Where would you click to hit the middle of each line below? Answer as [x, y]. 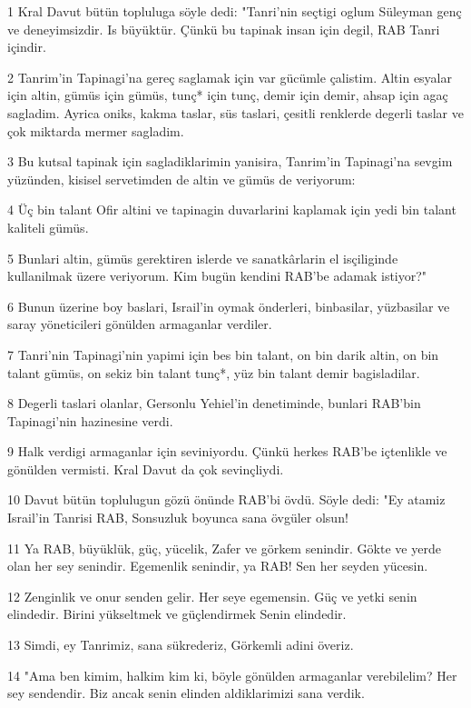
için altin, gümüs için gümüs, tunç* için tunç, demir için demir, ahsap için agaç [228, 95]
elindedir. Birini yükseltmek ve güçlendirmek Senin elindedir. [177, 614]
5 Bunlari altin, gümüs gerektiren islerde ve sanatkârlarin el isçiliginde [203, 258]
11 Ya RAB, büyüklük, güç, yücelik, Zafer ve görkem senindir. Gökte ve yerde [224, 548]
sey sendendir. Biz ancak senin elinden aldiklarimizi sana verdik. [186, 693]
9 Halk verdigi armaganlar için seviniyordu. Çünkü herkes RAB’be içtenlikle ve [227, 451]
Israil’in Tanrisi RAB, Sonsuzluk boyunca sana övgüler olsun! [178, 518]
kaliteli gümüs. [48, 227]
